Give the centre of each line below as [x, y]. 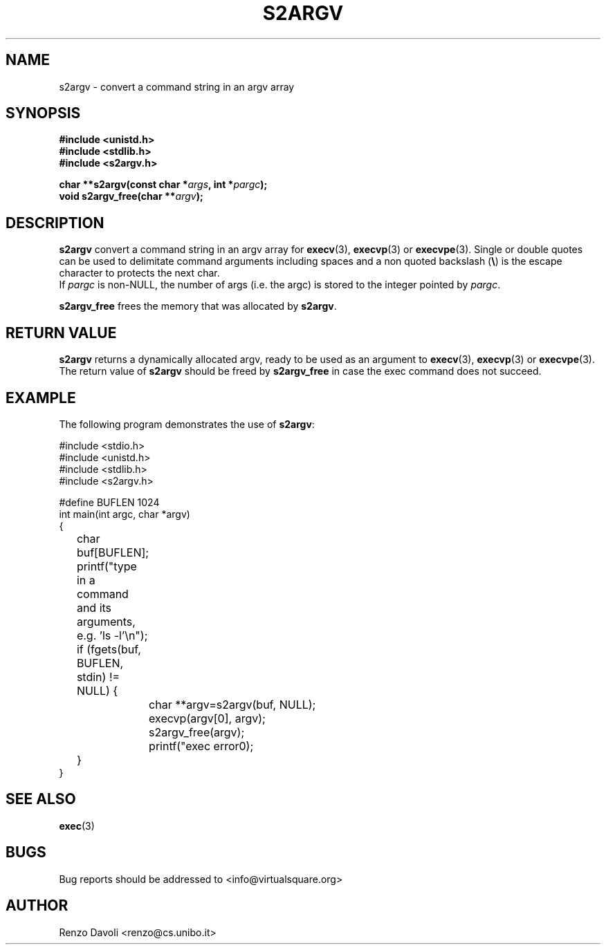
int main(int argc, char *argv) [125, 514]
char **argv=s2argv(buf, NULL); [232, 704]
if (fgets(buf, [109, 649]
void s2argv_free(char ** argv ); [131, 196]
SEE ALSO [41, 799]
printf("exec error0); [201, 746]
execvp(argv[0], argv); [207, 718]
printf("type [107, 566]
